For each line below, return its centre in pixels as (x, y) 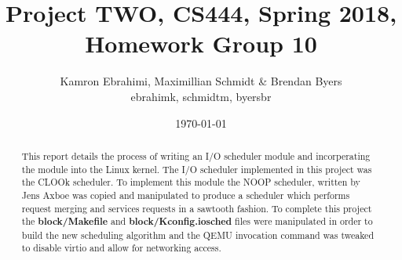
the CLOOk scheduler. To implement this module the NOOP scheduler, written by (191, 182)
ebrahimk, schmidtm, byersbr (201, 96)
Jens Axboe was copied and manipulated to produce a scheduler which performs (186, 195)
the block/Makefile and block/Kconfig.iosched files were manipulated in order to (197, 222)
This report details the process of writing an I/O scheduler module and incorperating (196, 155)
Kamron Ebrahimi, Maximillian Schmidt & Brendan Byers (201, 81)
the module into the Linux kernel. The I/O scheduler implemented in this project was (197, 169)
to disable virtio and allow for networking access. (121, 248)
